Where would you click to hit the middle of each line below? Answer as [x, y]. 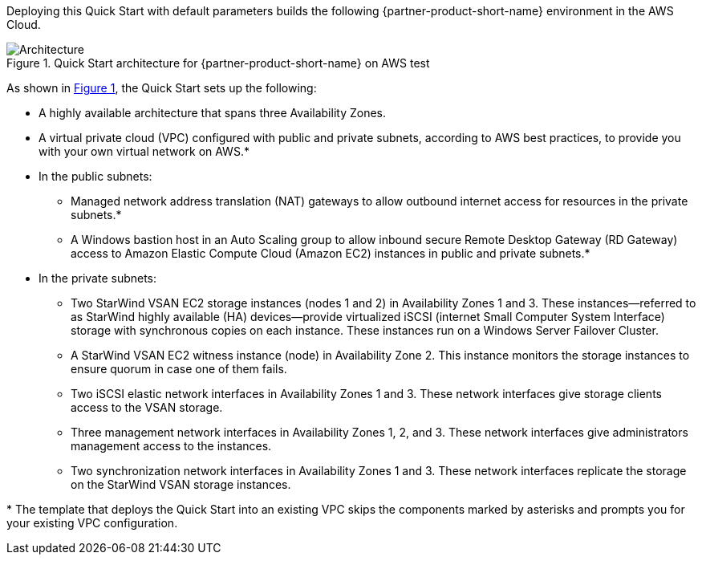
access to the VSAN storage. [147, 407]
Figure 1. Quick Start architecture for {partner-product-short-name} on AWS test [218, 63]
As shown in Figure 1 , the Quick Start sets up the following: [162, 88]
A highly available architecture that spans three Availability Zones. [213, 113]
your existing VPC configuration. [92, 523]
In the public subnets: [95, 176]
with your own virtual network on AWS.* [144, 151]
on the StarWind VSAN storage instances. [181, 484]
